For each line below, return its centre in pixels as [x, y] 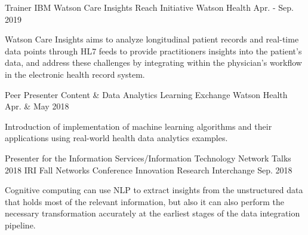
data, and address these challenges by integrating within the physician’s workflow [153, 62]
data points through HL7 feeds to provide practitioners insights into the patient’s [153, 51]
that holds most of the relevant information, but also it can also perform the [144, 201]
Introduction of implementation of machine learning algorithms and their [138, 126]
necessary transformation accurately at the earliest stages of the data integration [153, 213]
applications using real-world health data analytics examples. [116, 138]
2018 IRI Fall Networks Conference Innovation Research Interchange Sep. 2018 [149, 170]
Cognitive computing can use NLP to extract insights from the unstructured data [154, 190]
